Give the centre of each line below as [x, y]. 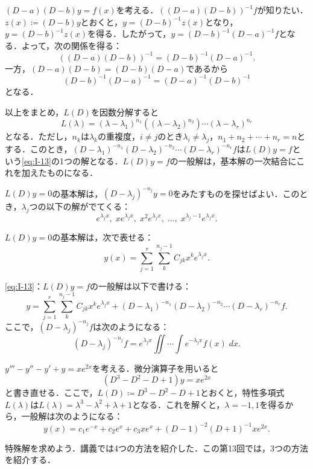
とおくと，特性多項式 [242, 393]
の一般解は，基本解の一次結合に [233, 160]
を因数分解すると [125, 112]
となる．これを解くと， [179, 404]
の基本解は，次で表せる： [103, 237]
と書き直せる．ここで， [51, 393]
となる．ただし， [39, 136]
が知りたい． [283, 10]
